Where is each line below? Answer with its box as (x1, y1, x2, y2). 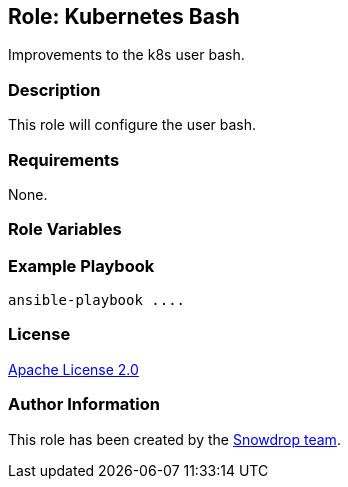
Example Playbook (8, 255, 155, 276)
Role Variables (8, 219, 122, 240)
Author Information (8, 394, 161, 415)
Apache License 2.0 (8, 360, 139, 378)
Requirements (8, 149, 120, 170)
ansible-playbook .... (8, 292, 186, 309)
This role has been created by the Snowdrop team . (8, 430, 341, 448)
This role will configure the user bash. (8, 116, 257, 134)
